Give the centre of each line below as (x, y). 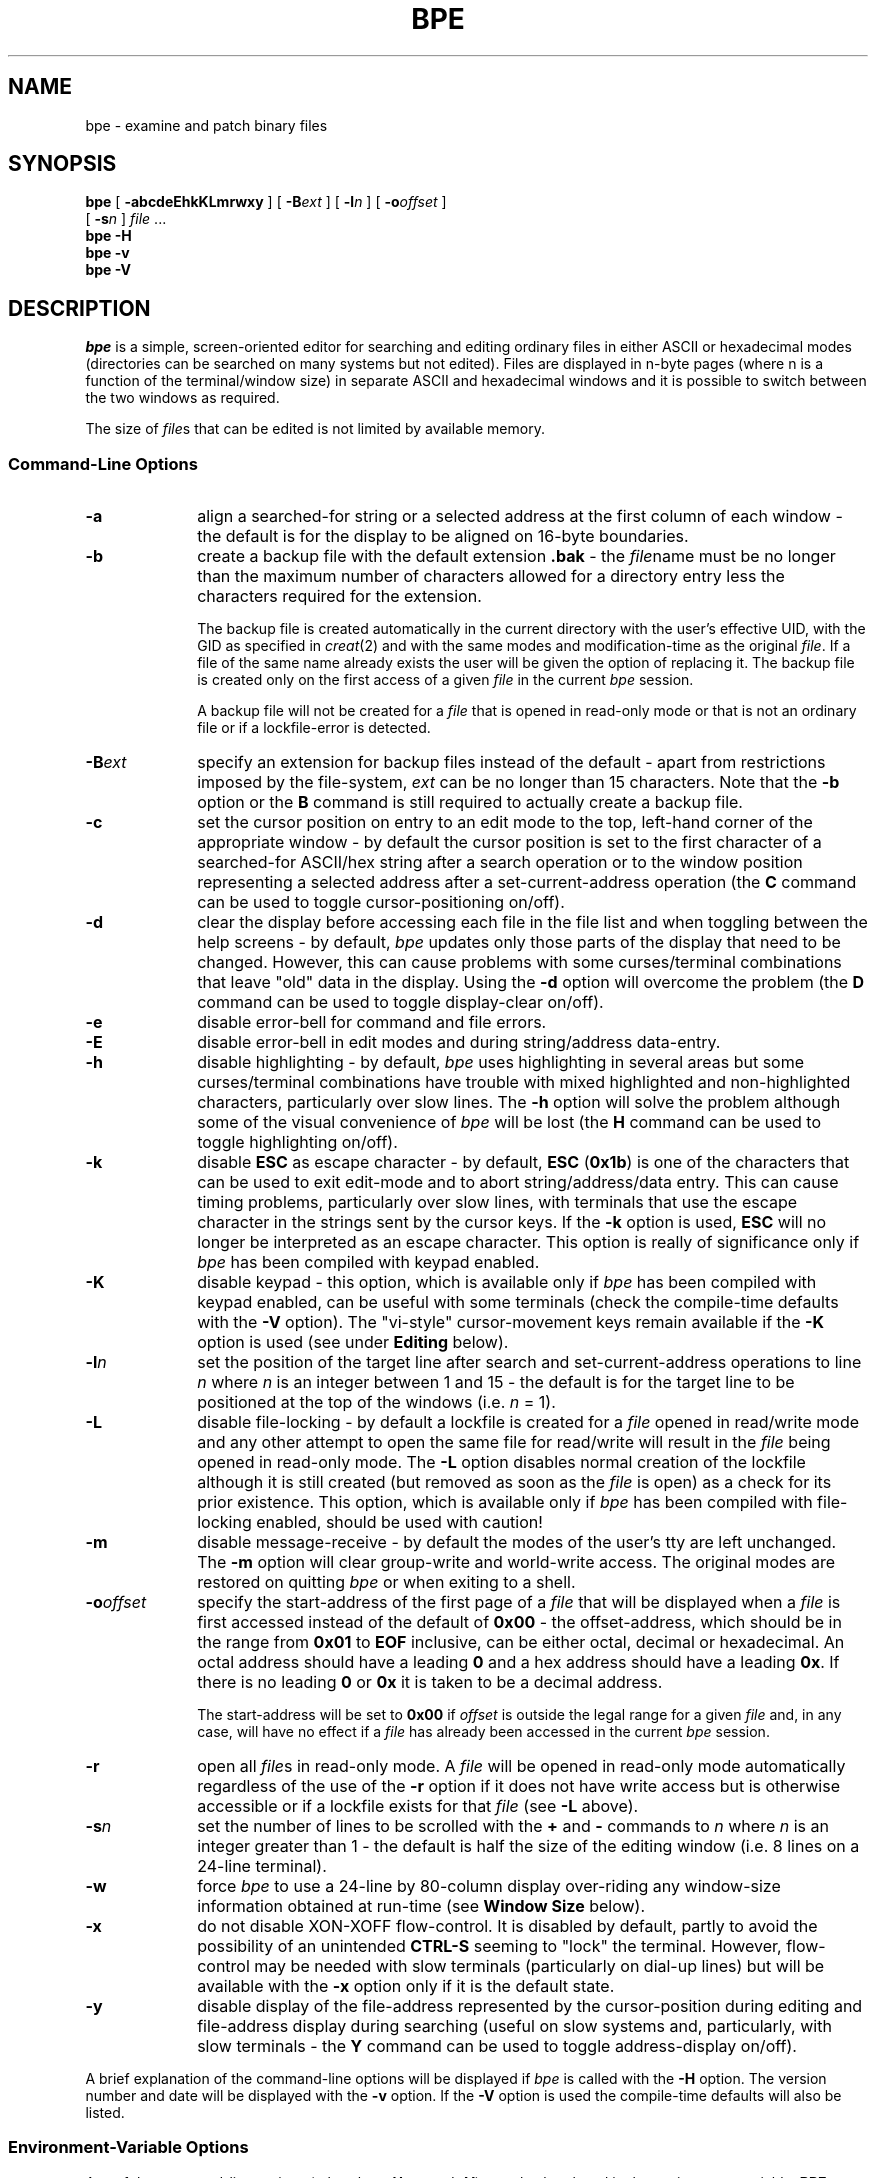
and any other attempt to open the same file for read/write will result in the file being (514, 1442)
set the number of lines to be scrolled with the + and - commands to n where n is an (513, 1826)
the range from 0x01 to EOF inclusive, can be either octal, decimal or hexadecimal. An (521, 1642)
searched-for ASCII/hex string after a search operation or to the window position (500, 862)
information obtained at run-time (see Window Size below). (421, 1906)
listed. (105, 2113)
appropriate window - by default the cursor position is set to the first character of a (509, 842)
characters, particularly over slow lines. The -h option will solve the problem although (519, 1102)
